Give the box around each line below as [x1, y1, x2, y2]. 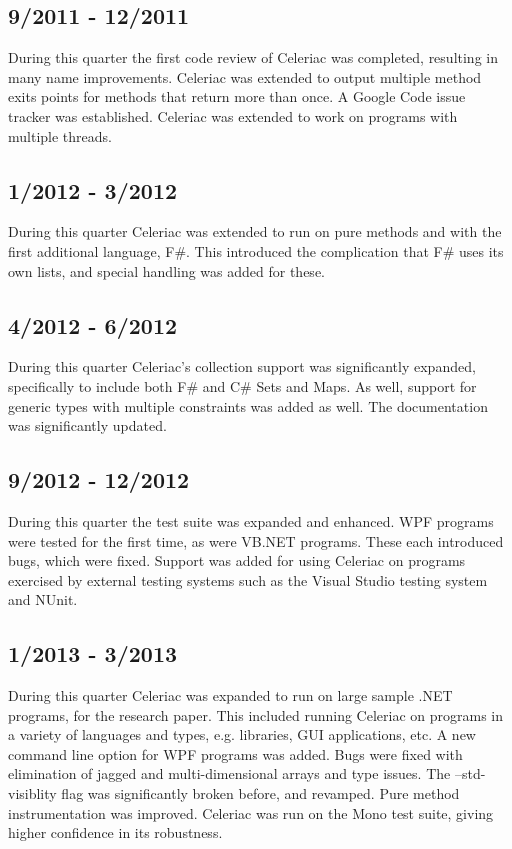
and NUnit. [8, 589, 78, 610]
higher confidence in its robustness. [8, 822, 223, 843]
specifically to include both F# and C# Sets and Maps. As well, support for [8, 375, 477, 396]
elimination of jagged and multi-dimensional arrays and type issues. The [8, 763, 451, 784]
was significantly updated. [8, 415, 167, 436]
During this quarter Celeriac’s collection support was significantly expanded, [8, 356, 476, 377]
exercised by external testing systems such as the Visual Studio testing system [8, 569, 488, 590]
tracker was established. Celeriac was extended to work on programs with [8, 105, 458, 126]
